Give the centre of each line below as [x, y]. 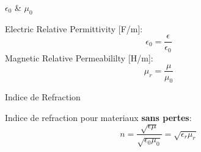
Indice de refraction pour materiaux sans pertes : [98, 117]
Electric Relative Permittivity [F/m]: [74, 28]
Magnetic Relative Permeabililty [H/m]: [79, 57]
